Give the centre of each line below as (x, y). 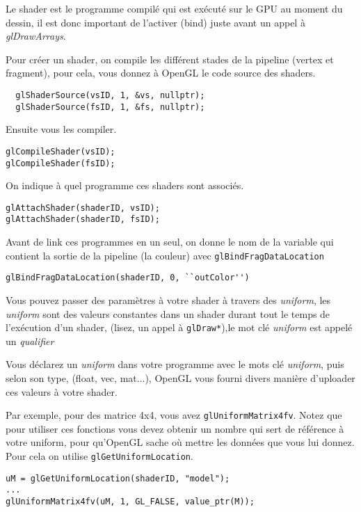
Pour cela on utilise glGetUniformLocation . (99, 456)
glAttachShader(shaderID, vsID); (83, 208)
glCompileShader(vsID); (61, 151)
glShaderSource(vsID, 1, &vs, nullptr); (110, 95)
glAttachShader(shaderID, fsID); (83, 219)
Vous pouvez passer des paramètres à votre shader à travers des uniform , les (168, 300)
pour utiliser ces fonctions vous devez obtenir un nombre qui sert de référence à (175, 428)
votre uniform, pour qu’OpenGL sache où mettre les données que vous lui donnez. (180, 442)
